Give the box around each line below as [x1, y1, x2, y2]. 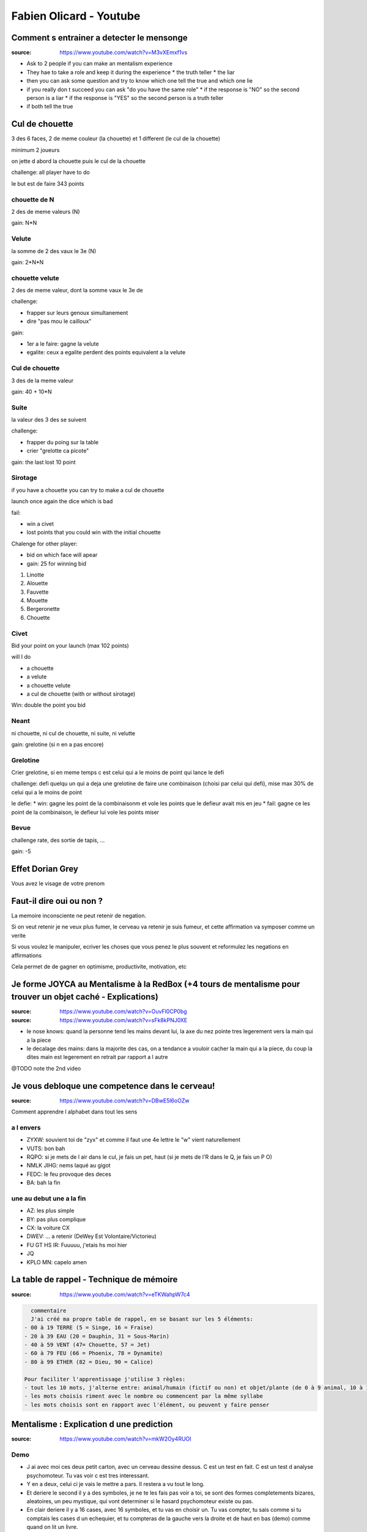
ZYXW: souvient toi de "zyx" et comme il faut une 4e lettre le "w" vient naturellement [26, 1136, 241, 1143]
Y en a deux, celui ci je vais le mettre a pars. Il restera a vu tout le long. [26, 1481, 205, 1488]
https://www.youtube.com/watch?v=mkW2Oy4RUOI [59, 1435, 192, 1443]
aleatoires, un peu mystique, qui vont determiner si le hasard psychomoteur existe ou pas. [26, 1498, 254, 1504]
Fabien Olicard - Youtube [11, 9, 141, 23]
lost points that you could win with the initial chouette [26, 529, 161, 536]
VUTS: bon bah [26, 1145, 65, 1152]
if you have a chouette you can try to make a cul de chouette [11, 486, 165, 493]
